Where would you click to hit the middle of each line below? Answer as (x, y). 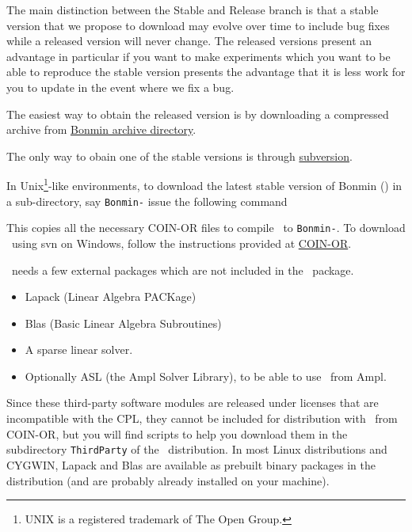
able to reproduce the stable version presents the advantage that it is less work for (206, 72)
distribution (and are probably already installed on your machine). (168, 480)
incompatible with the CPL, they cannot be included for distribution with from (202, 418)
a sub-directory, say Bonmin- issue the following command (147, 201)
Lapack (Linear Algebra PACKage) (111, 296)
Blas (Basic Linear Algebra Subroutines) (123, 323)
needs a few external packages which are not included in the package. (183, 270)
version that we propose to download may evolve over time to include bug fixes (198, 25)
